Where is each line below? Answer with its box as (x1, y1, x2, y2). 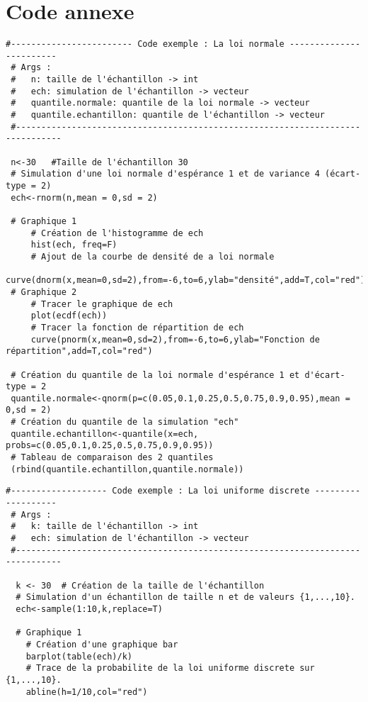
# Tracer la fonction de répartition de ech (30, 322, 244, 333)
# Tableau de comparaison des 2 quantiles (11, 452, 214, 463)
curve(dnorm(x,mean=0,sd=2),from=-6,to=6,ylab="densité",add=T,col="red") (6, 275, 366, 286)
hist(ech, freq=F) (30, 240, 117, 250)
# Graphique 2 (11, 286, 77, 297)
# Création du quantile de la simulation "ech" (11, 417, 239, 428)
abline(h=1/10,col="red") (25, 686, 148, 697)
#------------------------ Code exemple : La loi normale (6, 39, 284, 50)
